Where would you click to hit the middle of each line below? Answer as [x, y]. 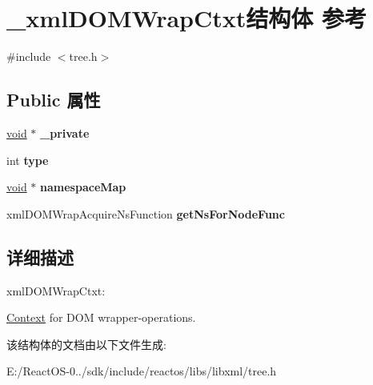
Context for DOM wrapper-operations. [101, 317]
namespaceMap [83, 187]
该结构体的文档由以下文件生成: [86, 344]
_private [65, 132]
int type [28, 160]
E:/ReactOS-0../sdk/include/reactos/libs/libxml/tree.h [142, 371]
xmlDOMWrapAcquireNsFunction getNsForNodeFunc [146, 213]
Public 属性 [54, 100]
